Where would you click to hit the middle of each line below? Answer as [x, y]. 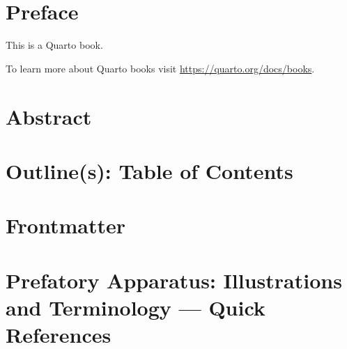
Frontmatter [66, 225]
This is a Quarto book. [54, 45]
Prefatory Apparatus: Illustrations [174, 280]
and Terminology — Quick [136, 307]
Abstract [49, 116]
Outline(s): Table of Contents [149, 170]
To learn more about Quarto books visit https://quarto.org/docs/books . [160, 68]
